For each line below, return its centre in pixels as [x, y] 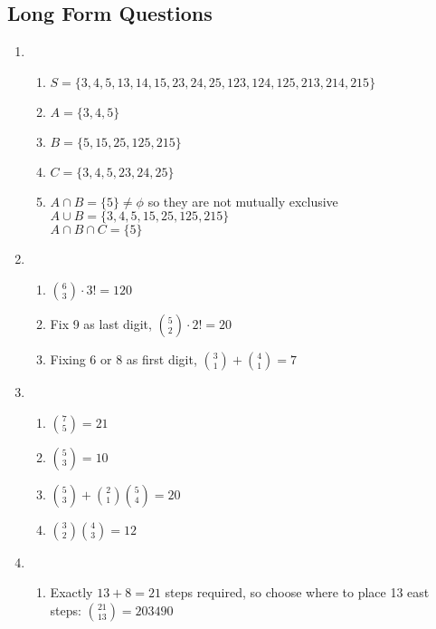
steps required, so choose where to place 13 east [297, 592]
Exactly [71, 592]
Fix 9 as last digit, [101, 323]
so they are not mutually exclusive [243, 201]
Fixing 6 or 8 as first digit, [123, 358]
